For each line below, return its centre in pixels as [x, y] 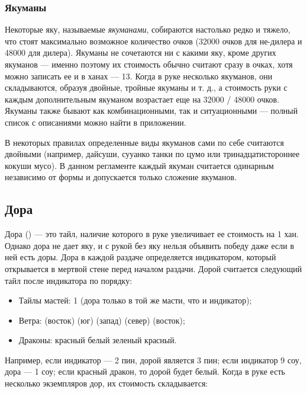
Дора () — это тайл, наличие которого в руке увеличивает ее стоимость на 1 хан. [152, 234]
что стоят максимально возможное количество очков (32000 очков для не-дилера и [153, 41]
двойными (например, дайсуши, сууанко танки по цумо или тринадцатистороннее [152, 154]
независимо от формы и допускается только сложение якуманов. [121, 177]
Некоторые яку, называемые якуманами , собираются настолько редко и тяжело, [148, 29]
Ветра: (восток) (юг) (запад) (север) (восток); [102, 320]
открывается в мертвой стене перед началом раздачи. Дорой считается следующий [153, 268]
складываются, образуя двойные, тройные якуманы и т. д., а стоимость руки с [146, 87]
